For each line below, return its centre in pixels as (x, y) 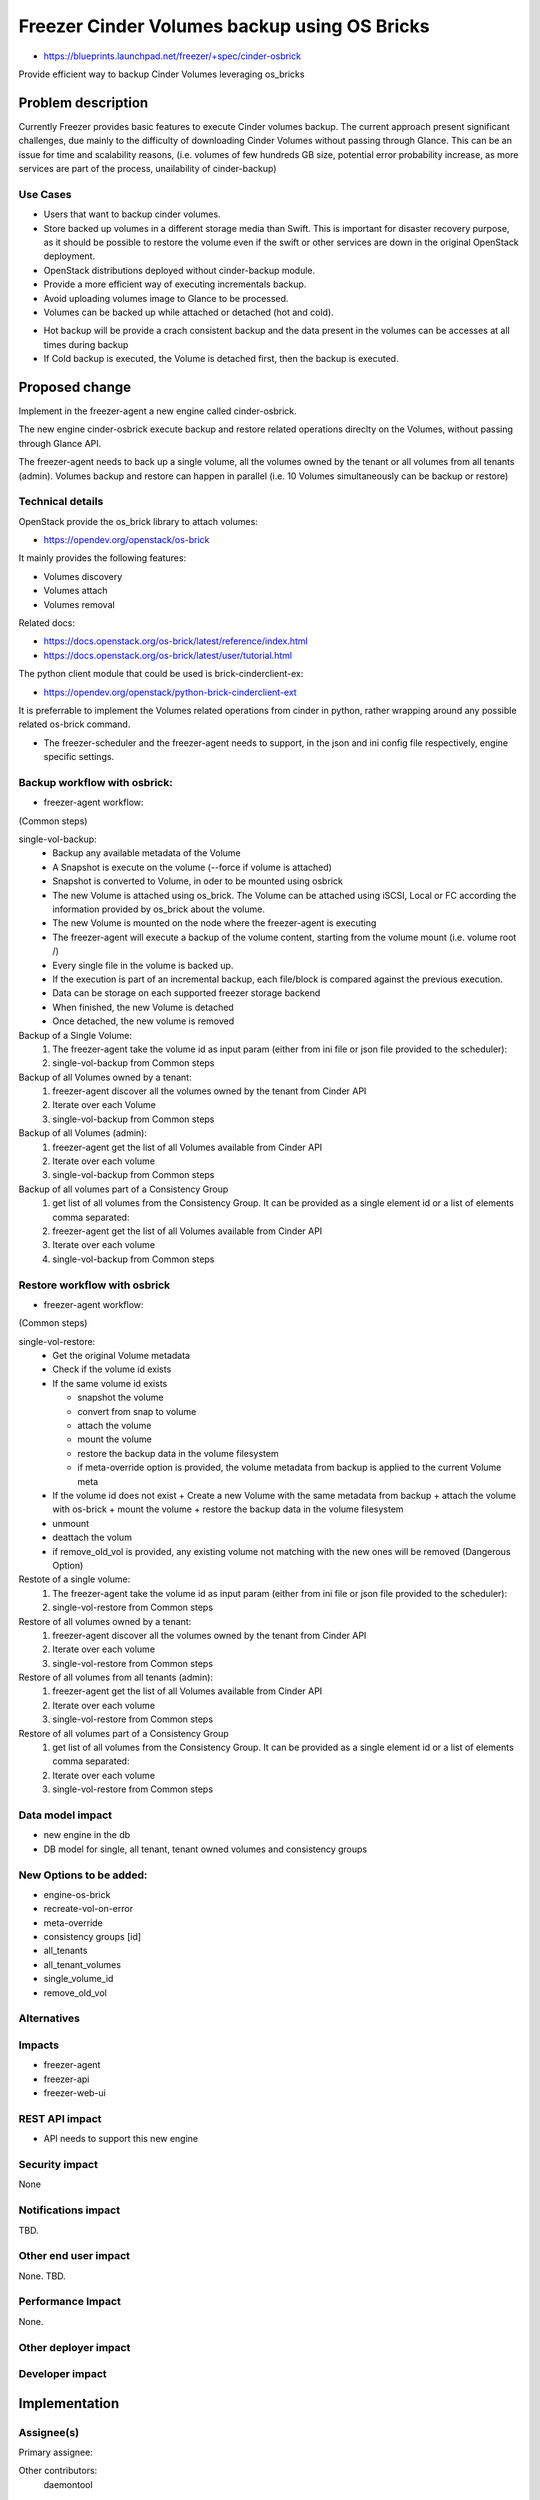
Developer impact (62, 2374)
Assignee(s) (49, 2432)
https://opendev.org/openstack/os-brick (126, 540)
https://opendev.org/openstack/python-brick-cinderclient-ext (170, 692)
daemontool (68, 2484)
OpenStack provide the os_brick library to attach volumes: (138, 521)
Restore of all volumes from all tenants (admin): (116, 1677)
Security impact (58, 2164)
